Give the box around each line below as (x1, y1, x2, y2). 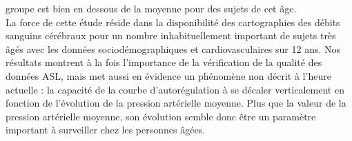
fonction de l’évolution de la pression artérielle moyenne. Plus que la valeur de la (6, 96, 346, 110)
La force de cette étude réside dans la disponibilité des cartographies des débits (6, 14, 340, 29)
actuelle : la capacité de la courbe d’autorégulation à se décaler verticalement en (6, 82, 344, 96)
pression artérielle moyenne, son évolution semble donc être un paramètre (6, 109, 316, 123)
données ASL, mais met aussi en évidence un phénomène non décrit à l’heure (6, 68, 331, 83)
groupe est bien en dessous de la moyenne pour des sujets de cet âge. (6, 1, 297, 15)
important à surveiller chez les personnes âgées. (6, 122, 206, 137)
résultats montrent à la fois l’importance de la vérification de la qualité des (6, 55, 322, 69)
